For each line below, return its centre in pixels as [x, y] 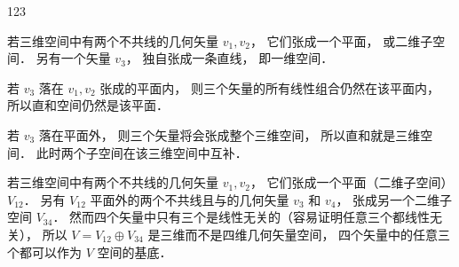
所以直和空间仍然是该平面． [88, 105]
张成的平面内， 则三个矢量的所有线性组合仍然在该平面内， [270, 87]
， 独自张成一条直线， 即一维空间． [229, 58]
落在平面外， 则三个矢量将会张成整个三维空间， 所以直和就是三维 [229, 134]
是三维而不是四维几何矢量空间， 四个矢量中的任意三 [299, 234]
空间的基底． [135, 251]
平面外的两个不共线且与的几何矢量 [190, 199]
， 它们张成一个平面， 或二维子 [341, 40]
